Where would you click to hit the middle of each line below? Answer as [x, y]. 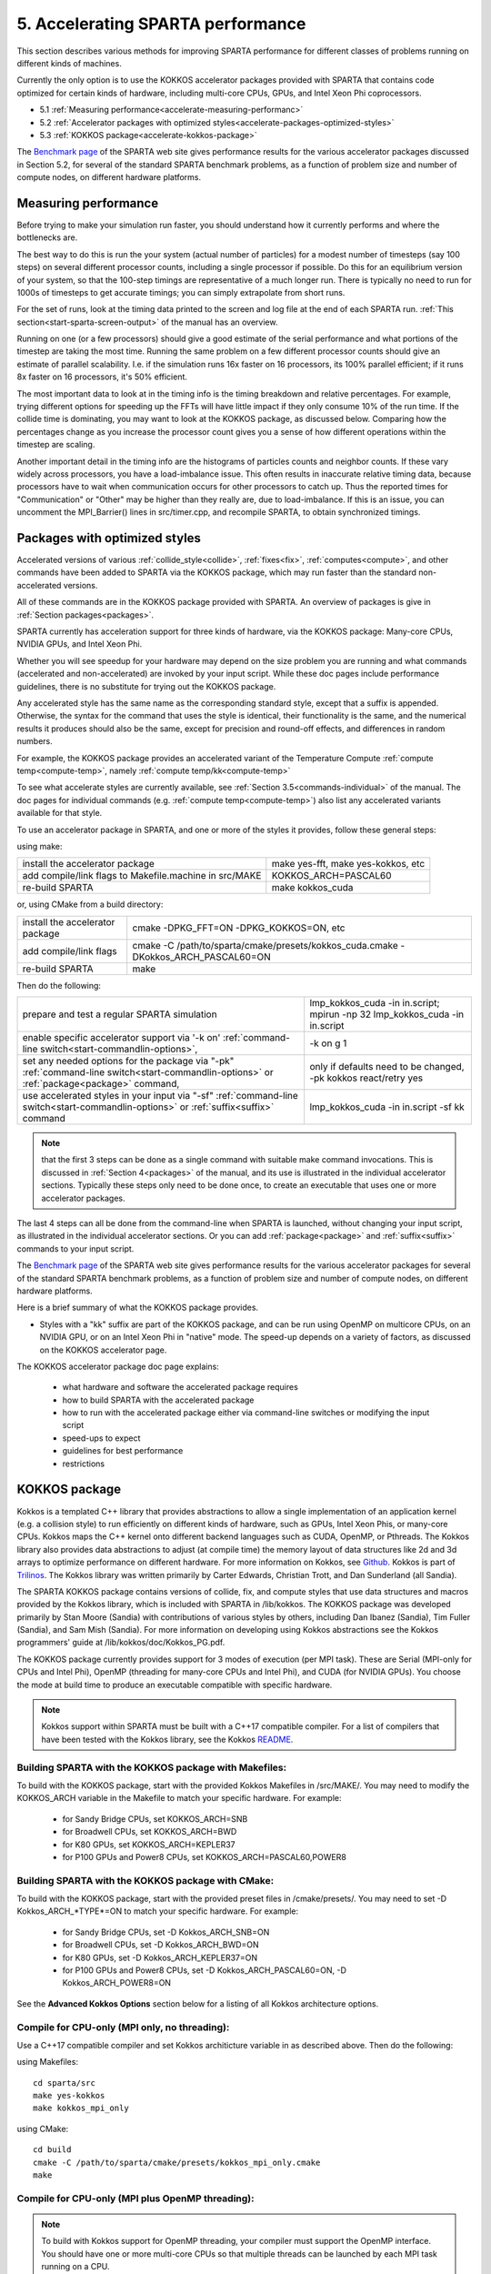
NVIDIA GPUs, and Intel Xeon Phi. [80, 644]
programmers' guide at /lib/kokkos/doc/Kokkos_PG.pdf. [121, 1643]
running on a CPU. [75, 2267]
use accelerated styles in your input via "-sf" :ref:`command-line [160, 1096]
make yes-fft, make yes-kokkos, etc [348, 864]
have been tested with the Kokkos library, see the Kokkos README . [167, 1739]
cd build [52, 2150]
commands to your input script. [75, 1248]
